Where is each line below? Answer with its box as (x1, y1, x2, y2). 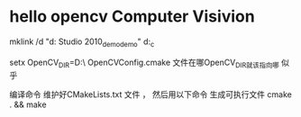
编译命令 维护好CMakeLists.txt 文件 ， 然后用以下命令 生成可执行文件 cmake (9, 88, 293, 100)
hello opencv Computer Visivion (9, 6, 255, 27)
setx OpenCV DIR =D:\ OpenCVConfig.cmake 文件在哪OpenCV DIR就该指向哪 (9, 57, 279, 69)
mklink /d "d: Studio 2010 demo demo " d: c (9, 36, 155, 49)
